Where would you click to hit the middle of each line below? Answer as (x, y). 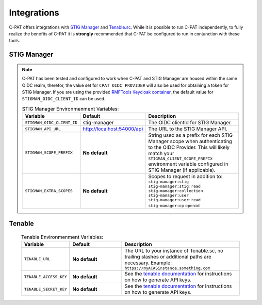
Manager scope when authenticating (190, 142)
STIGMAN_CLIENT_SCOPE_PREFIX (180, 159)
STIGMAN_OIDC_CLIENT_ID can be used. (64, 99)
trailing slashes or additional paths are (168, 257)
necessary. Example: (148, 263)
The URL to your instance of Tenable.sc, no (174, 251)
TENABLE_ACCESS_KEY (46, 277)
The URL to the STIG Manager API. (188, 129)
